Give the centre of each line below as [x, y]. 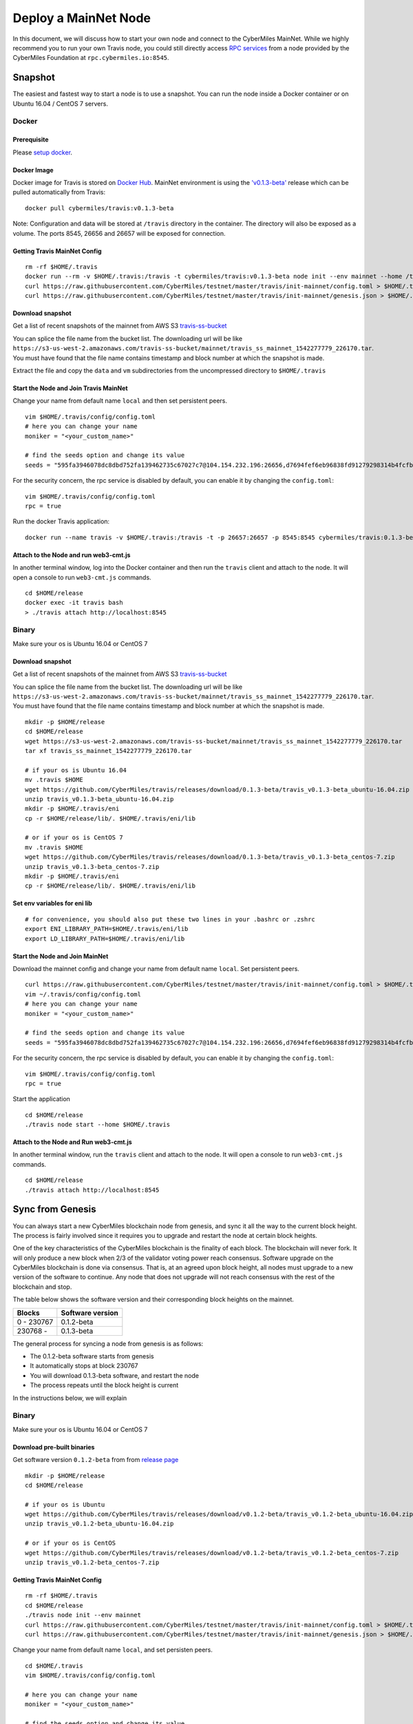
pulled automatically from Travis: [59, 192]
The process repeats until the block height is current [104, 1385]
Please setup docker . [42, 152]
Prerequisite [31, 140]
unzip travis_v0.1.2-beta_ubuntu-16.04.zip [99, 1524]
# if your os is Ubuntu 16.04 [76, 770]
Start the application [41, 1099]
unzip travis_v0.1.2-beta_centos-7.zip [92, 1563]
